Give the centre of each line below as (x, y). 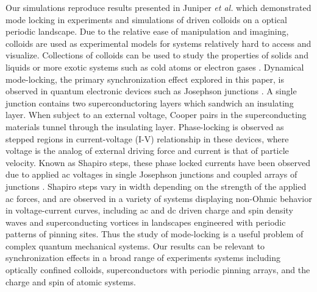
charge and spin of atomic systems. (71, 281)
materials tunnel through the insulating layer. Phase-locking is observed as (145, 126)
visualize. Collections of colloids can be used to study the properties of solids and (157, 55)
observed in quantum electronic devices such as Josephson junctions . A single (151, 91)
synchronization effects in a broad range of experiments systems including (143, 258)
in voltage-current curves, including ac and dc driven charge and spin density (149, 210)
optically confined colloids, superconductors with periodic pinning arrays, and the (158, 270)
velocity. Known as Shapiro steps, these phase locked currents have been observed (158, 162)
